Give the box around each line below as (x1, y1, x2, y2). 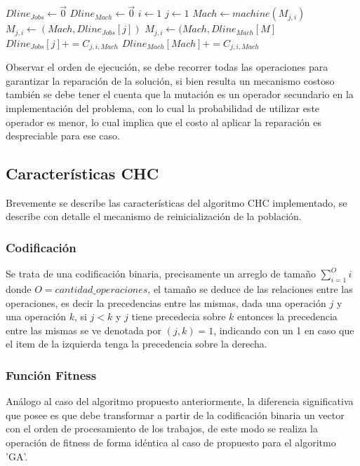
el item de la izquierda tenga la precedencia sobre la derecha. (6, 336, 267, 351)
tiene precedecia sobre (131, 309, 226, 324)
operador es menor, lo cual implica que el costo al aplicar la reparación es (6, 114, 321, 129)
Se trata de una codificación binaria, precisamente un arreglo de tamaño (6, 266, 316, 281)
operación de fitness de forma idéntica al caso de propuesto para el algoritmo (6, 435, 336, 450)
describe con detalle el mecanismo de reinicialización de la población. (6, 209, 302, 224)
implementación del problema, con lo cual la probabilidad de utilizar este (6, 100, 320, 115)
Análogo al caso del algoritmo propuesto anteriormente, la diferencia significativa (6, 394, 354, 409)
